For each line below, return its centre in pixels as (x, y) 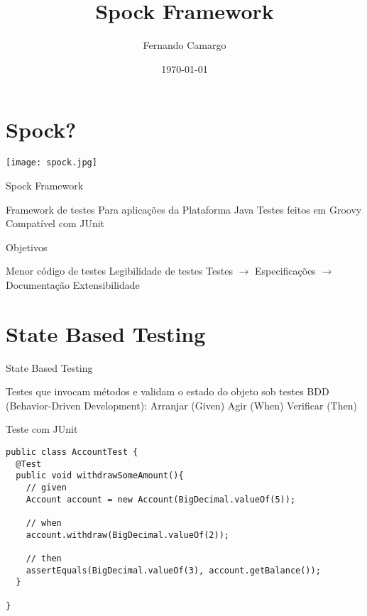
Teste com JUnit (42, 429)
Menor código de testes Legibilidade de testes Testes (119, 271)
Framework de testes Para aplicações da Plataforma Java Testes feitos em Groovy (184, 209)
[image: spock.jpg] (51, 163)
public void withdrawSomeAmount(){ (100, 476)
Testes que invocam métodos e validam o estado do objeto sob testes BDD (168, 391)
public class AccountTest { (72, 452)
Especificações (285, 271)
